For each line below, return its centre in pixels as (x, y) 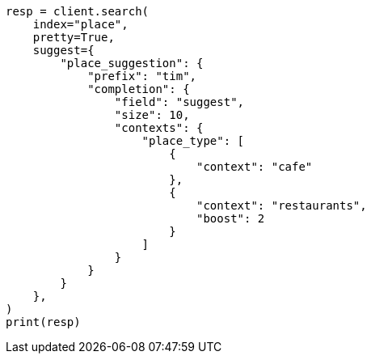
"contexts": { (159, 128)
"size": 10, (152, 115)
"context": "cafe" (255, 167)
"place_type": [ (193, 141)
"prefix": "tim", (142, 76)
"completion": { (139, 89)
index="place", (80, 24)
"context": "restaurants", (282, 205)
